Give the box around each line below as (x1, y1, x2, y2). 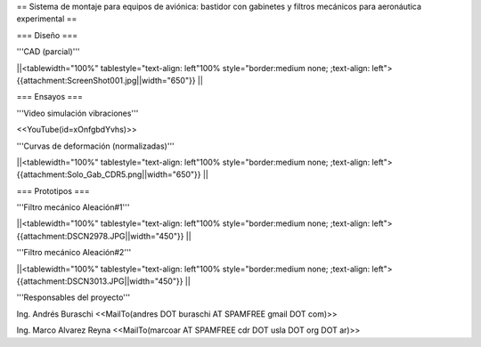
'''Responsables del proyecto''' (16, 292, 131, 303)
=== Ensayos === (16, 92, 84, 102)
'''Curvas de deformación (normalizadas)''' (16, 141, 175, 151)
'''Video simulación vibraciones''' (16, 108, 139, 118)
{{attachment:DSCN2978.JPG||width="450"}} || (16, 230, 192, 241)
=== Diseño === (16, 29, 78, 40)
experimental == (16, 13, 77, 24)
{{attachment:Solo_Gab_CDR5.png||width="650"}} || (16, 169, 209, 180)
